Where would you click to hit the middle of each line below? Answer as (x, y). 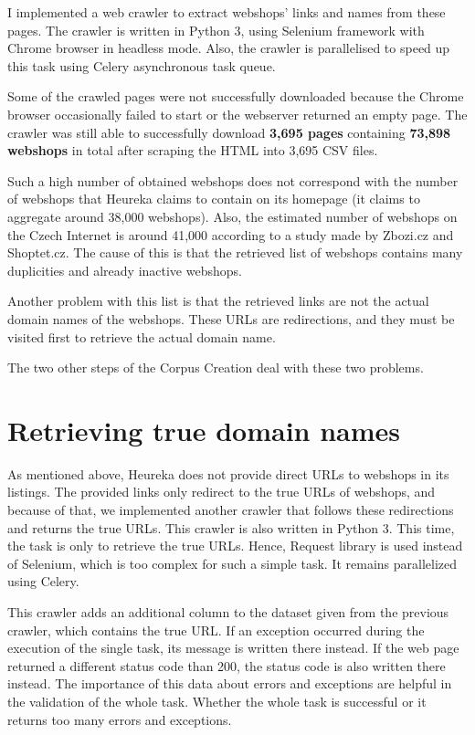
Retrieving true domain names (204, 430)
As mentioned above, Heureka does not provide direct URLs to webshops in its (228, 473)
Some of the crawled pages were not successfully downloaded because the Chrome (236, 96)
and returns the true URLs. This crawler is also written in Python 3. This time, (231, 527)
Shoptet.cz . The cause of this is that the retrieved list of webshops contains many (235, 252)
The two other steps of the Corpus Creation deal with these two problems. (216, 367)
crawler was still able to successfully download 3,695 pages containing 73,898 (229, 132)
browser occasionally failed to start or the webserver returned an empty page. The (237, 114)
